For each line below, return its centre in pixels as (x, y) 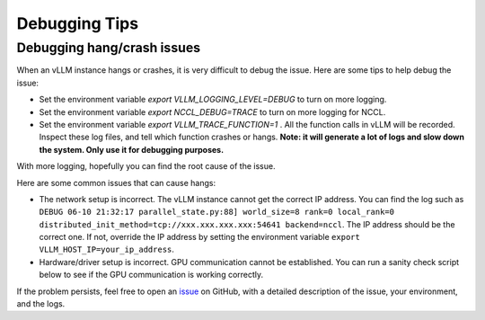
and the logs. (41, 304)
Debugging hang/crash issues (109, 48)
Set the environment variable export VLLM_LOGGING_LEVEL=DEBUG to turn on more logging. (213, 100)
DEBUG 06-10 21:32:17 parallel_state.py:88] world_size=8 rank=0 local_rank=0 (217, 212)
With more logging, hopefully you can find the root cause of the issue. (146, 166)
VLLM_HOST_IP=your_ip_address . (107, 249)
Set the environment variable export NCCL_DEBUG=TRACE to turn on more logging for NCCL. (212, 111)
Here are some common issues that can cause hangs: (116, 182)
